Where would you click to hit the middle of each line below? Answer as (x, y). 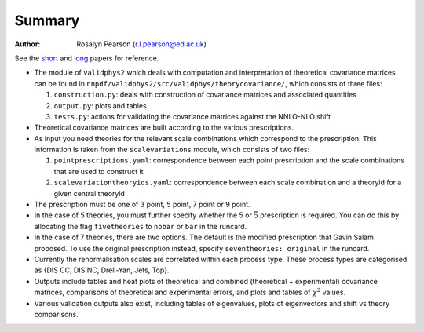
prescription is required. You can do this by (330, 215)
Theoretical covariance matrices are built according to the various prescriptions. (164, 128)
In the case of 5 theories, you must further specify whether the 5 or (143, 215)
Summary (47, 20)
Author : (27, 44)
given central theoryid (90, 193)
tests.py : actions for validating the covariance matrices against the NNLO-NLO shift (192, 116)
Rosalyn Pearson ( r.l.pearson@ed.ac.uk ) (142, 44)
